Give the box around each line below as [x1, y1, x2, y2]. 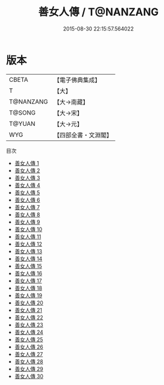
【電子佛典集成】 [53, 76, 101, 84]
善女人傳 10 [14, 226, 43, 233]
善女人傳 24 [14, 329, 44, 336]
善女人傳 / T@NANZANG [37, 5, 159, 19]
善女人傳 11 [14, 233, 42, 240]
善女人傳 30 [14, 373, 44, 380]
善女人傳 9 [14, 218, 40, 225]
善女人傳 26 [14, 343, 43, 350]
